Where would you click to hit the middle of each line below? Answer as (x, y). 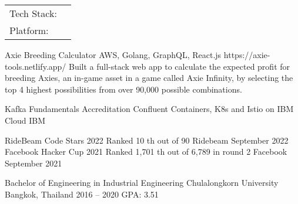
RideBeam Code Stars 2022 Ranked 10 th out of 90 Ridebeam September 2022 (147, 140)
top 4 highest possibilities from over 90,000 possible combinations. (123, 89)
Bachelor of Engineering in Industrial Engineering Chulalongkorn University (142, 183)
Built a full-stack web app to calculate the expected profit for (180, 66)
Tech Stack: (33, 13)
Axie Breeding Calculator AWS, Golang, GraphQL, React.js (113, 55)
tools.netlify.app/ (36, 66)
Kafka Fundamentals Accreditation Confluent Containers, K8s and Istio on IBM (149, 109)
